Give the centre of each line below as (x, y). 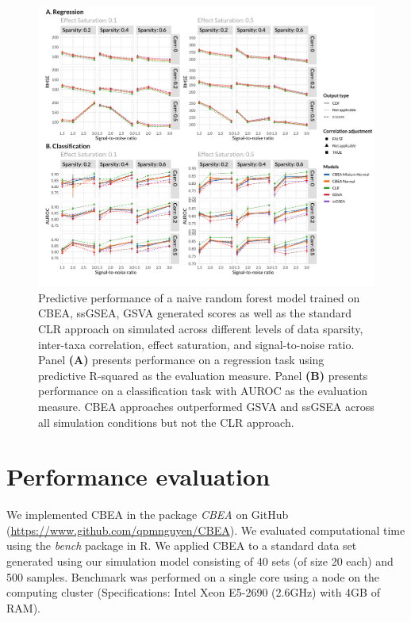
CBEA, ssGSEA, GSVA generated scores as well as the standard (195, 313)
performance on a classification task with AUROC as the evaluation (203, 391)
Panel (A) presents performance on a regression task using (181, 360)
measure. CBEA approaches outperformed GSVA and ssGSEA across (206, 406)
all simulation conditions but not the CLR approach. (166, 422)
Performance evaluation (138, 476)
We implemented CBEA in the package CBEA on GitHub (148, 514)
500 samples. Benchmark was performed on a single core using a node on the (193, 576)
